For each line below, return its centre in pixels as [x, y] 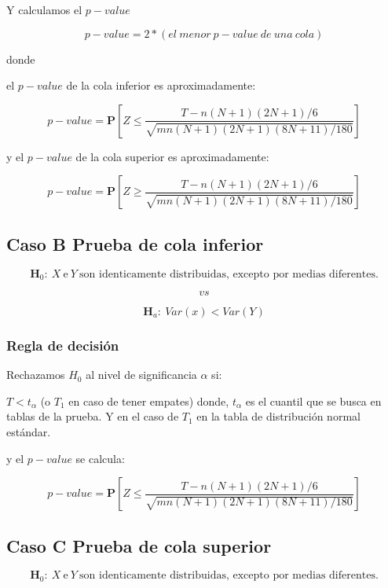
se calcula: [100, 458]
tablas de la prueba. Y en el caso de [93, 416]
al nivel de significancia [141, 375]
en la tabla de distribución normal [278, 416]
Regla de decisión [63, 345]
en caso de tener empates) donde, [149, 401]
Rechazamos [36, 375]
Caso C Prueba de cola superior [139, 545]
